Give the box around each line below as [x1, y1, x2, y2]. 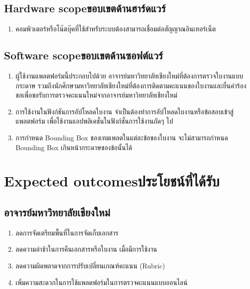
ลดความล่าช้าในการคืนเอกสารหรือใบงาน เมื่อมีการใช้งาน [15, 244, 157, 254]
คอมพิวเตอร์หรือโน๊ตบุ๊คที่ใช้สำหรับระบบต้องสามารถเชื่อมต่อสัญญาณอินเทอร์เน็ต [15, 24, 216, 34]
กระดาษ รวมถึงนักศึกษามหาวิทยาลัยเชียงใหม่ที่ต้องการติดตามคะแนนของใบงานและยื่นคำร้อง [15, 80, 247, 90]
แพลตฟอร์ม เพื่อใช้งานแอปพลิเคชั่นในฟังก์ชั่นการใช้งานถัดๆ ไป [15, 116, 173, 126]
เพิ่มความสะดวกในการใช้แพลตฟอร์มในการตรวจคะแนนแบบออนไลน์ [15, 277, 188, 287]
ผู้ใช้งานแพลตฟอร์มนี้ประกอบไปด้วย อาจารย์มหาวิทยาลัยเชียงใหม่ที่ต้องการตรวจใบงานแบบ [15, 71, 244, 80]
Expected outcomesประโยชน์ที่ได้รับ [4, 171, 220, 191]
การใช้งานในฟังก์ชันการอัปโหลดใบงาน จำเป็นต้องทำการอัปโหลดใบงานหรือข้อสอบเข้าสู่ [15, 106, 234, 116]
